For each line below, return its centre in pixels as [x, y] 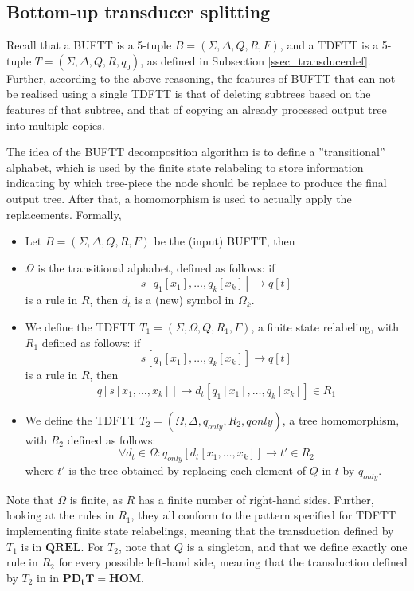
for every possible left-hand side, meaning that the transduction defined [233, 562]
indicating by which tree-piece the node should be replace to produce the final [197, 183]
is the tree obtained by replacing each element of [187, 470]
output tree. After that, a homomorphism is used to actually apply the [179, 198]
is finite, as [96, 499]
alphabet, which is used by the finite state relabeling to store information [185, 167]
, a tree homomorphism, [341, 419]
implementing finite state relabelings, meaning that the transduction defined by [200, 531]
